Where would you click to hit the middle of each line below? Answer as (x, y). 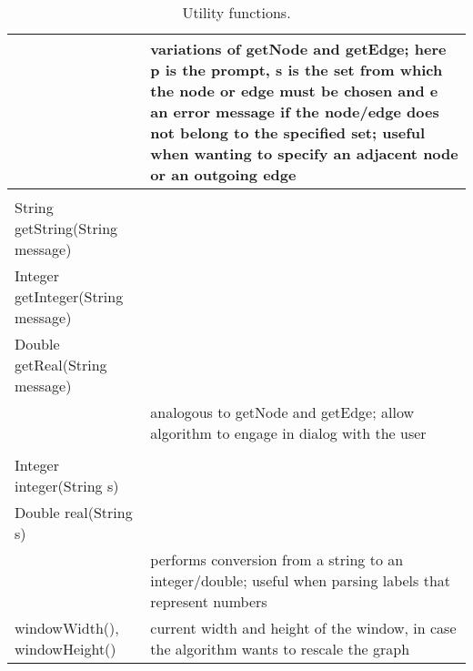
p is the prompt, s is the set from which (297, 70)
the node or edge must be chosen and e (294, 91)
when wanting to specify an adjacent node (304, 153)
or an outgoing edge (223, 174)
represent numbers (209, 601)
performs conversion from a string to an (277, 559)
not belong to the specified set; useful (288, 132)
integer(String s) (67, 486)
